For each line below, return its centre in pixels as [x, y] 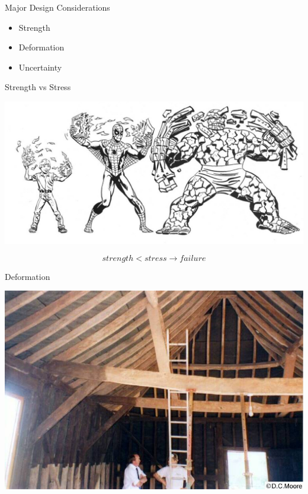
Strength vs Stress [38, 87]
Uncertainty [40, 67]
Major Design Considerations [57, 7]
